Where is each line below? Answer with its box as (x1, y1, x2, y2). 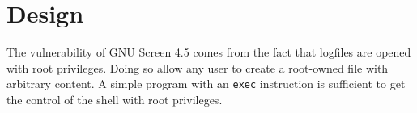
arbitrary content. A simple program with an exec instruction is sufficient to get (6, 75, 406, 92)
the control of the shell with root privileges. (6, 90, 223, 107)
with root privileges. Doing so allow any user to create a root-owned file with (6, 59, 389, 76)
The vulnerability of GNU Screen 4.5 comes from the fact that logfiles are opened (6, 44, 411, 61)
